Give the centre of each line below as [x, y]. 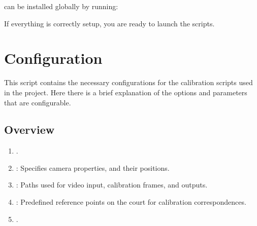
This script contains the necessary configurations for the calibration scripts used [128, 82]
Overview [29, 129]
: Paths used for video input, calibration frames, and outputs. [112, 185]
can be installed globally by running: [61, 6]
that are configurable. [38, 102]
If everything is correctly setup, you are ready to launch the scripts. [109, 23]
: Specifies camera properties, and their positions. [93, 167]
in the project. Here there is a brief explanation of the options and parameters [126, 92]
